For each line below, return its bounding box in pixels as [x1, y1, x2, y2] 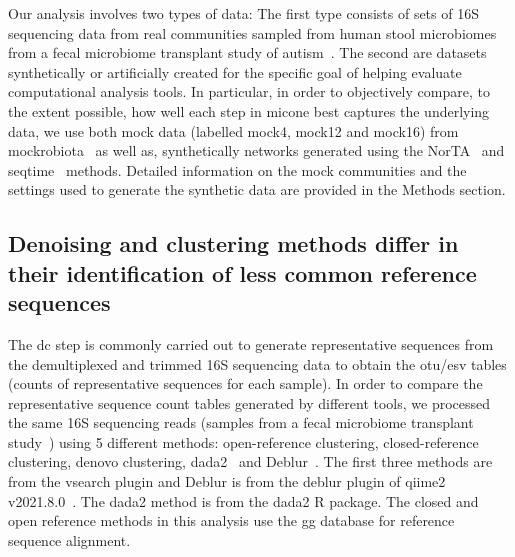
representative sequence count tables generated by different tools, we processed [8, 392, 491, 413]
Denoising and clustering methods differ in [8, 228, 459, 259]
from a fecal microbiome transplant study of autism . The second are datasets [8, 42, 487, 63]
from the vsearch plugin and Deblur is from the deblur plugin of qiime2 [8, 471, 446, 492]
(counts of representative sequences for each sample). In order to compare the [8, 373, 483, 394]
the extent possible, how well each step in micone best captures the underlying [8, 100, 490, 121]
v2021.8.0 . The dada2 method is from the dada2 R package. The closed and [8, 490, 479, 511]
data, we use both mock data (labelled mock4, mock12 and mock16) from [8, 120, 459, 141]
